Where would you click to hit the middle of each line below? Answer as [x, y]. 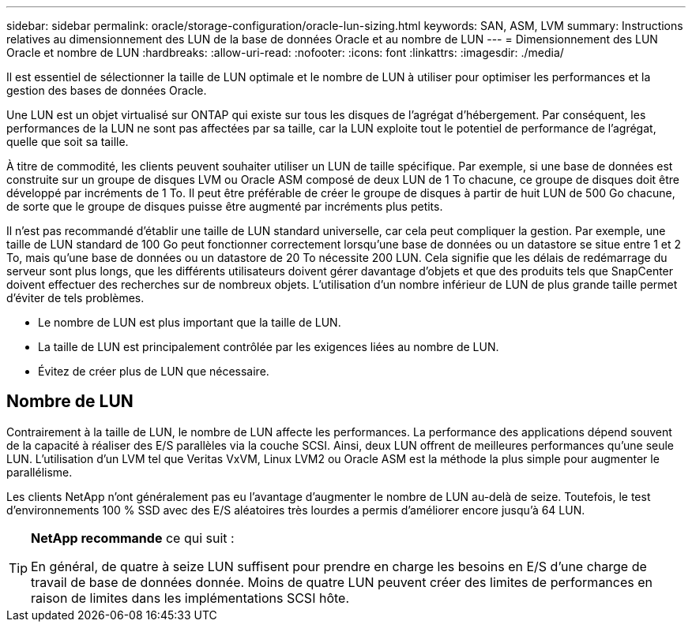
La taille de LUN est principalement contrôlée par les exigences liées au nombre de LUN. [269, 347]
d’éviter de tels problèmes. [75, 298]
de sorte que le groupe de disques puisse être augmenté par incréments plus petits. [225, 206]
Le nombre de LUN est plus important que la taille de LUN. [190, 322]
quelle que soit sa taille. [68, 142]
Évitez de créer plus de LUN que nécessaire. [154, 371]
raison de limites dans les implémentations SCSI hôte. [190, 598]
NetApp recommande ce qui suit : [133, 538]
